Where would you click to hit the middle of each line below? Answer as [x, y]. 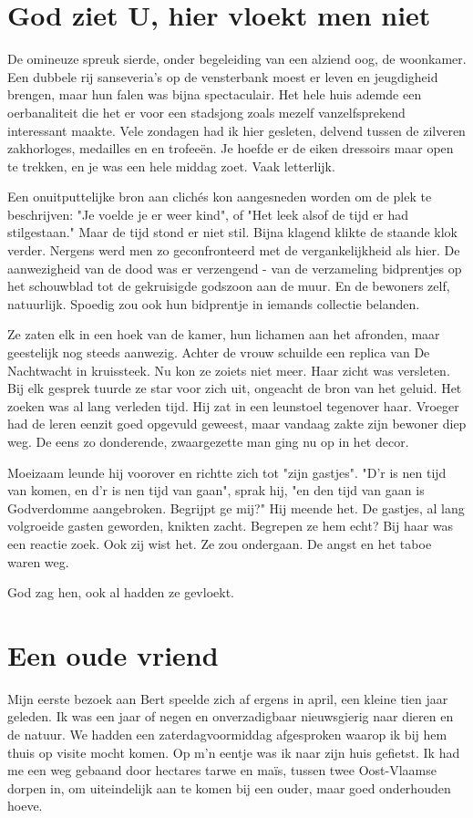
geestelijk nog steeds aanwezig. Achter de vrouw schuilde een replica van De [219, 352]
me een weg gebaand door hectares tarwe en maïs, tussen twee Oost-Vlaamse [222, 770]
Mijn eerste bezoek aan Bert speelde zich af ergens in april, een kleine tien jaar [228, 698]
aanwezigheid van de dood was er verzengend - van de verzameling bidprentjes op [235, 268]
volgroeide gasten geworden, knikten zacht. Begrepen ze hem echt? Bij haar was [231, 526]
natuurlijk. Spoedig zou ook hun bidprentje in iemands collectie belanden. [214, 303]
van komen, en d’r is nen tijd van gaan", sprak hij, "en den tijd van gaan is [216, 490]
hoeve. [25, 806]
